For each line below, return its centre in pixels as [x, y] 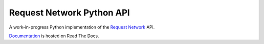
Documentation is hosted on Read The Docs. [54, 36]
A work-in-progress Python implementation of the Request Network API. [82, 27]
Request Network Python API [69, 13]
